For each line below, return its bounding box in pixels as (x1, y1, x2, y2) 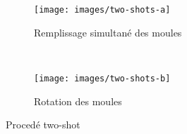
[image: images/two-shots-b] (34, 73, 171, 83)
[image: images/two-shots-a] (34, 5, 171, 15)
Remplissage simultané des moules (34, 25, 182, 39)
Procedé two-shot (6, 117, 80, 132)
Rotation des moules (34, 93, 122, 108)
